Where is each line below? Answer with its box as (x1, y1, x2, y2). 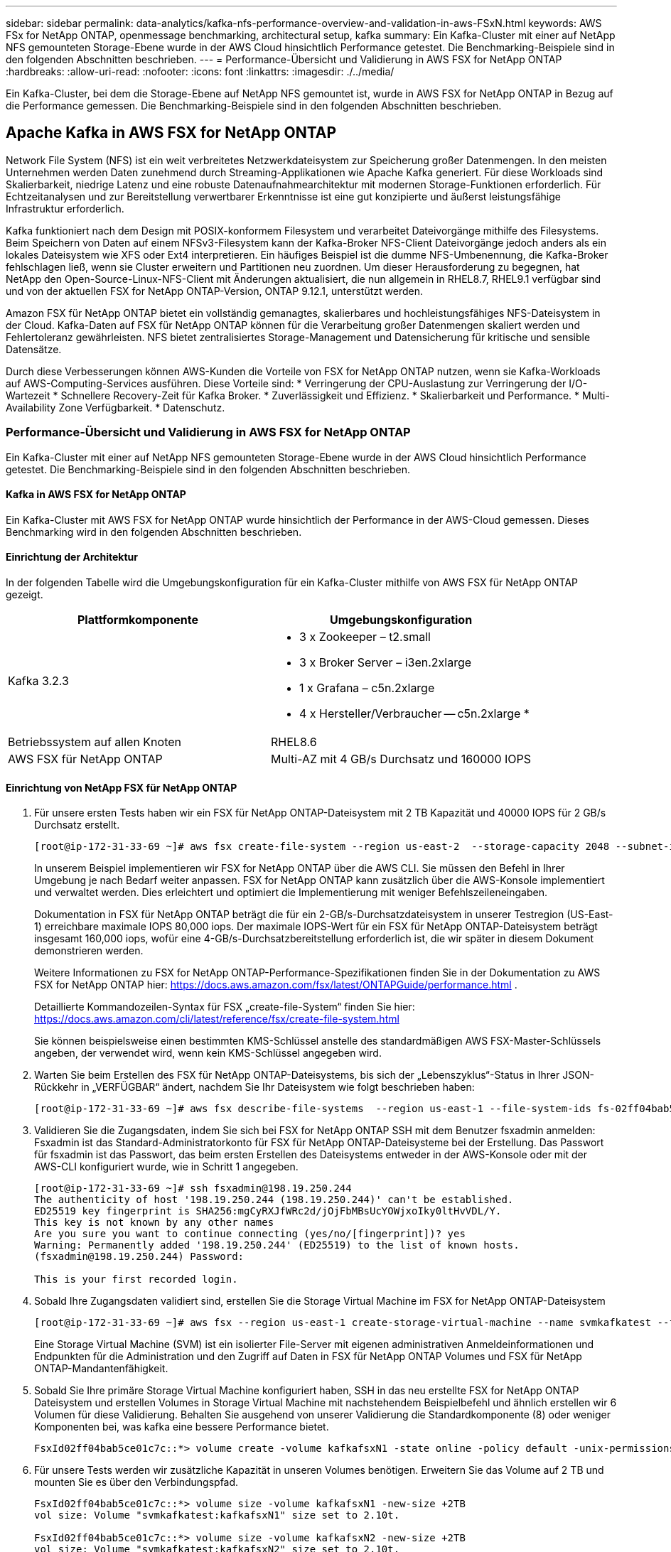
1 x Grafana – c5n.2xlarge (299, 681, 435, 696)
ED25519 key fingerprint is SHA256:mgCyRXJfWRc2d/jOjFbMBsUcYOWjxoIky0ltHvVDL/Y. (34, 1205, 502, 1217)
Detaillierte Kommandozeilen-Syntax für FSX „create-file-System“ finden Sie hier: (34, 1001, 415, 1013)
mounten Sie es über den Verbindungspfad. (34, 1476, 239, 1489)
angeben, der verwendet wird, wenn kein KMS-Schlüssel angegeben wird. (34, 1047, 382, 1060)
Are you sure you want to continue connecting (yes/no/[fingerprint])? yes (34, 1228, 466, 1240)
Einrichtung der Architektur (6, 551, 138, 564)
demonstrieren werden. (34, 944, 144, 957)
